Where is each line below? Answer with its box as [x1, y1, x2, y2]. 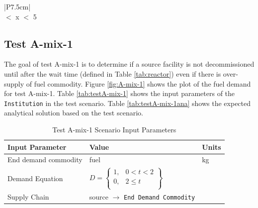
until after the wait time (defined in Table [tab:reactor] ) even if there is [4, 68, 221, 79]
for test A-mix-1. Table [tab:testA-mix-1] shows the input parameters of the [4, 88, 235, 99]
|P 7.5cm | [4, 1, 31, 11]
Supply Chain [7, 192, 49, 202]
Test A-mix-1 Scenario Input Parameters [52, 124, 176, 135]
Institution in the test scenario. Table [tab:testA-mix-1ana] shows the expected [4, 98, 251, 108]
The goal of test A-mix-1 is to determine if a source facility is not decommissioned [4, 59, 255, 69]
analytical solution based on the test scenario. [4, 107, 143, 118]
